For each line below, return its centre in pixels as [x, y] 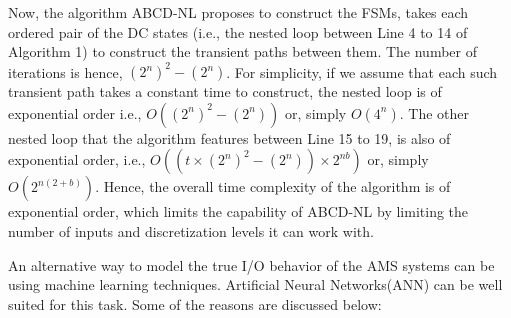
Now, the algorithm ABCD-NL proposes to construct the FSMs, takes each [238, 12]
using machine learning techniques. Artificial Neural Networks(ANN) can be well [255, 284]
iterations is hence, [65, 71]
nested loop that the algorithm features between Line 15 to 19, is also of [229, 137]
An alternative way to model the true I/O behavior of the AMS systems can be [251, 264]
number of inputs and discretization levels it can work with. [191, 231]
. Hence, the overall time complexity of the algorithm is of [273, 186]
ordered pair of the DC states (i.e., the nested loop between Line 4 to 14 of [238, 31]
